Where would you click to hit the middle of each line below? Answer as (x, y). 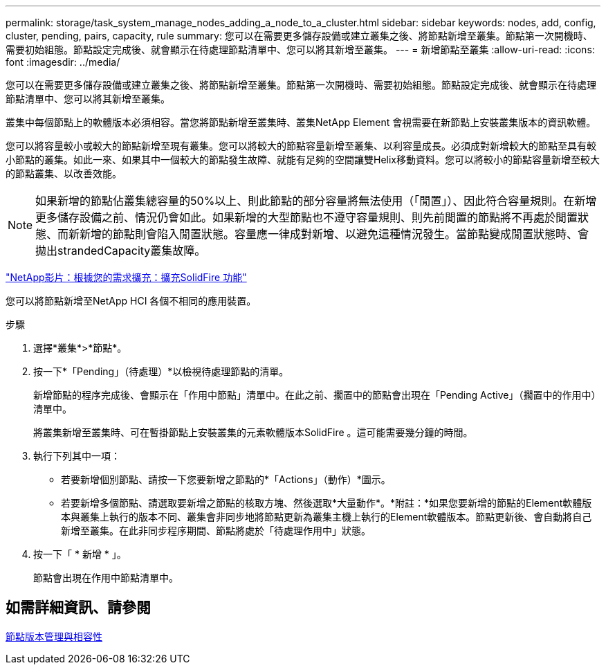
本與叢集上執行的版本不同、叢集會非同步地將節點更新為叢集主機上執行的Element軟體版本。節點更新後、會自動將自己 (327, 517)
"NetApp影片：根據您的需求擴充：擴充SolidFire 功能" (126, 277)
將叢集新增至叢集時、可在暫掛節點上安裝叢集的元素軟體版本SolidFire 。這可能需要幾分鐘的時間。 (253, 432)
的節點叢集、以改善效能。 (64, 173)
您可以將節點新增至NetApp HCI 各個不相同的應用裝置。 (131, 301)
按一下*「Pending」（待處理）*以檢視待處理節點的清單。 (161, 371)
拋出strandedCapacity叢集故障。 (121, 251)
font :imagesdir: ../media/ (63, 62)
